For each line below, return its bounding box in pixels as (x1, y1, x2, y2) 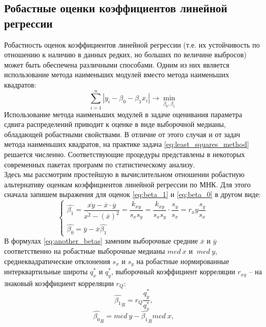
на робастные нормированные (136, 255, 229, 266)
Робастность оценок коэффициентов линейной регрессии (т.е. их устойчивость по (4, 39, 260, 50)
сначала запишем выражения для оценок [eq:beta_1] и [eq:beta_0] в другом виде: (4, 189, 261, 200)
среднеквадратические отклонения (4, 255, 110, 266)
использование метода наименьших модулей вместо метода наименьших (4, 69, 229, 80)
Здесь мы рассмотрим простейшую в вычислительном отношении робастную (4, 169, 245, 180)
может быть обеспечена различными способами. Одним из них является (4, 59, 230, 70)
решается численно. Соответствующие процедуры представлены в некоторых (4, 149, 245, 160)
